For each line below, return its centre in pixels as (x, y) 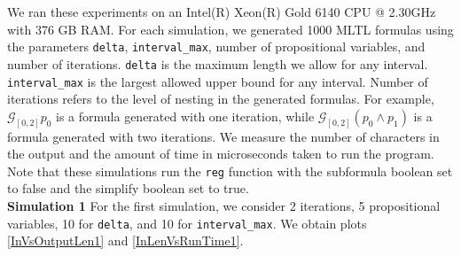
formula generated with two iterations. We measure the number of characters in (223, 136)
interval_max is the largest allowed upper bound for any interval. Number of (218, 81)
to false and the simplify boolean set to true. (128, 188)
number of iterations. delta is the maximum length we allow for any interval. (218, 63)
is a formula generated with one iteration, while (185, 116)
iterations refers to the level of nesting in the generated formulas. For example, (221, 99)
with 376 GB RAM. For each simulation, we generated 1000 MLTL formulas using (230, 29)
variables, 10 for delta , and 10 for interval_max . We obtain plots (187, 223)
